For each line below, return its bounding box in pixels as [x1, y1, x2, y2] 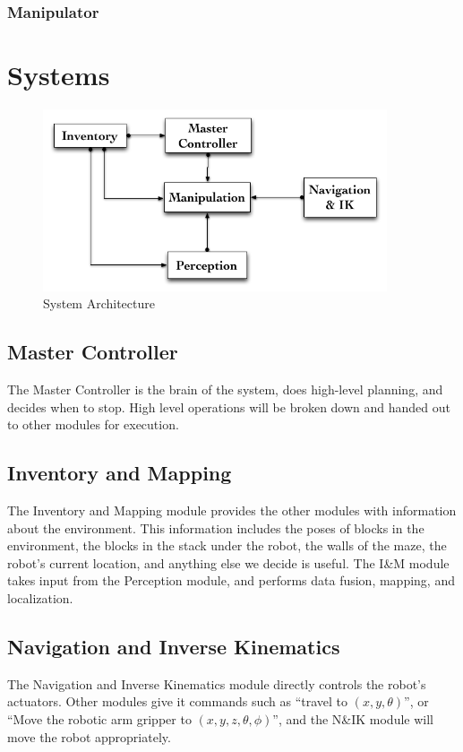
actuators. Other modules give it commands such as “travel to [7, 692, 348, 711]
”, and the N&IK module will [272, 709, 433, 728]
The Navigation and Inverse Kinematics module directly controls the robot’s [7, 674, 426, 693]
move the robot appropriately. [7, 727, 171, 746]
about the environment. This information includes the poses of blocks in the [7, 518, 424, 537]
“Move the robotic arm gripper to [7, 709, 192, 728]
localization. [7, 588, 73, 607]
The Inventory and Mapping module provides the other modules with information [7, 500, 457, 519]
